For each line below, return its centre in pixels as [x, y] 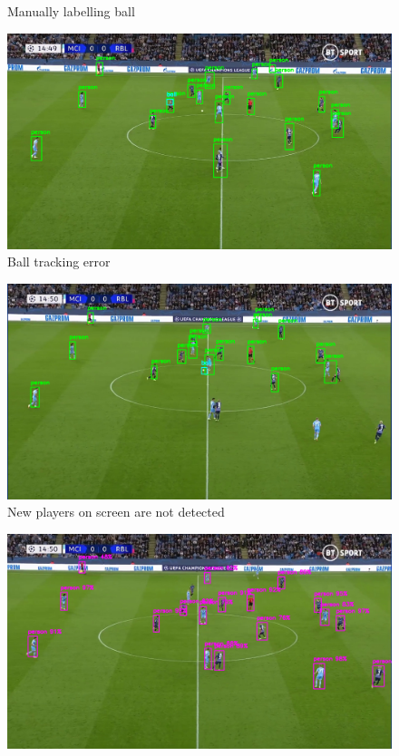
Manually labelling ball [71, 11]
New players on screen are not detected [116, 512]
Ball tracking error [59, 262]
